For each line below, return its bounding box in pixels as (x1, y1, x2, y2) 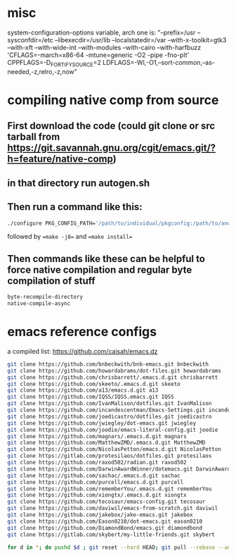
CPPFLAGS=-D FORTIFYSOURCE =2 (7, 58, 102, 68)
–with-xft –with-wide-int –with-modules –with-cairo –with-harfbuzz (7, 43, 202, 51)
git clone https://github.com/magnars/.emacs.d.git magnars (7, 433, 188, 440)
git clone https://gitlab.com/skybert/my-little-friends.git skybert (7, 531, 216, 538)
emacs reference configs (7, 324, 157, 340)
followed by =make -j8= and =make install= (7, 232, 133, 241)
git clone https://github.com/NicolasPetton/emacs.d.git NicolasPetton (7, 446, 221, 453)
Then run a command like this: (7, 201, 143, 213)
